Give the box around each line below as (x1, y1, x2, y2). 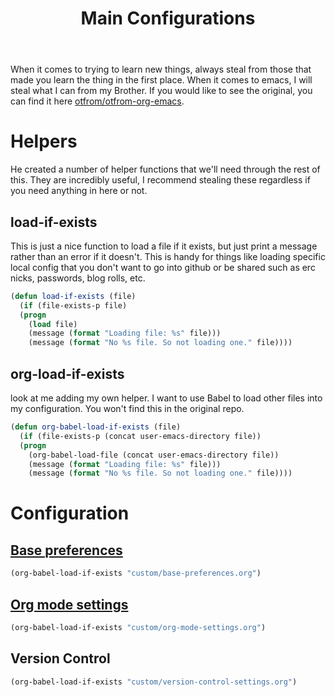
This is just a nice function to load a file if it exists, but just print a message (10, 240, 318, 252)
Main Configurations (80, 7, 256, 30)
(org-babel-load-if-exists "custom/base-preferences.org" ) (10, 568, 262, 579)
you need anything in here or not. (10, 185, 148, 197)
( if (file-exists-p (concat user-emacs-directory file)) (19, 431, 262, 441)
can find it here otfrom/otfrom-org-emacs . (10, 95, 185, 107)
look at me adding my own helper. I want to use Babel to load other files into (10, 392, 323, 404)
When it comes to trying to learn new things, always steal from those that (10, 63, 312, 76)
